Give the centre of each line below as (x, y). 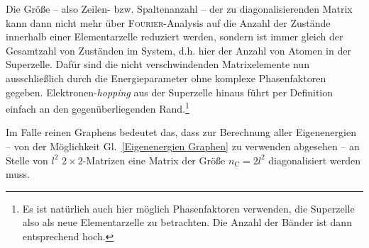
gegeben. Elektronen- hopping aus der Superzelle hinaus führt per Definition (170, 92)
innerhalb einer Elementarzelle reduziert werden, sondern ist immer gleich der (175, 36)
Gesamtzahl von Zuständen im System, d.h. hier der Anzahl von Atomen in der (178, 50)
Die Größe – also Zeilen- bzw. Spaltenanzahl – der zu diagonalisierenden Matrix (179, 9)
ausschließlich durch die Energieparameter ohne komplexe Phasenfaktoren (166, 78)
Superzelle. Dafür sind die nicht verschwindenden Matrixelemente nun (158, 64)
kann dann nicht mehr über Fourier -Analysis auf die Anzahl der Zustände (168, 22)
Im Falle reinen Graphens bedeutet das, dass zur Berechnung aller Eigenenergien (181, 132)
